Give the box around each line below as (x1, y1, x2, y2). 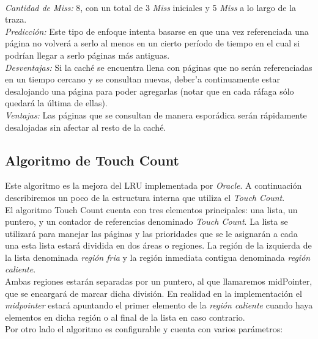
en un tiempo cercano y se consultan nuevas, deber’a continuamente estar (5, 73, 280, 86)
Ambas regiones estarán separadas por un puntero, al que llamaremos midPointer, (5, 275, 312, 288)
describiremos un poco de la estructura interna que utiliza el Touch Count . (5, 191, 285, 203)
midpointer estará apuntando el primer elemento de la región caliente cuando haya (5, 299, 313, 312)
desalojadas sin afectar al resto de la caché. (5, 120, 166, 133)
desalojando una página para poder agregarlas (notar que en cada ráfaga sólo (5, 84, 294, 97)
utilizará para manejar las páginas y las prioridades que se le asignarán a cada (5, 227, 298, 239)
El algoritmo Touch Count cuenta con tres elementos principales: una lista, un (5, 203, 298, 216)
